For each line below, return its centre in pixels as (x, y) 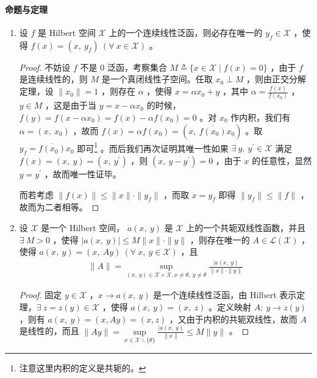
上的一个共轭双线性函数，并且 (246, 228)
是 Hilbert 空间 (67, 32)
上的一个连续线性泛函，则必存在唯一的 (186, 32)
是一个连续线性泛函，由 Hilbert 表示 (225, 295)
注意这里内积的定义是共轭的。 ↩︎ (83, 367)
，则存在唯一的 (220, 239)
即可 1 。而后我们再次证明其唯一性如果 (153, 147)
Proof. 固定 (41, 295)
